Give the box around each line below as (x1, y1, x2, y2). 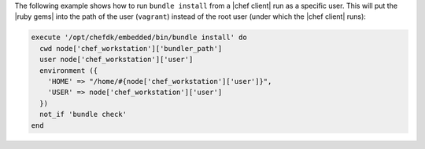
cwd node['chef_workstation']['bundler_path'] (39, 44, 223, 53)
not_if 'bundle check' (39, 110, 128, 119)
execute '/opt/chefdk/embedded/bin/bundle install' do (31, 33, 247, 42)
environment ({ (39, 66, 98, 74)
